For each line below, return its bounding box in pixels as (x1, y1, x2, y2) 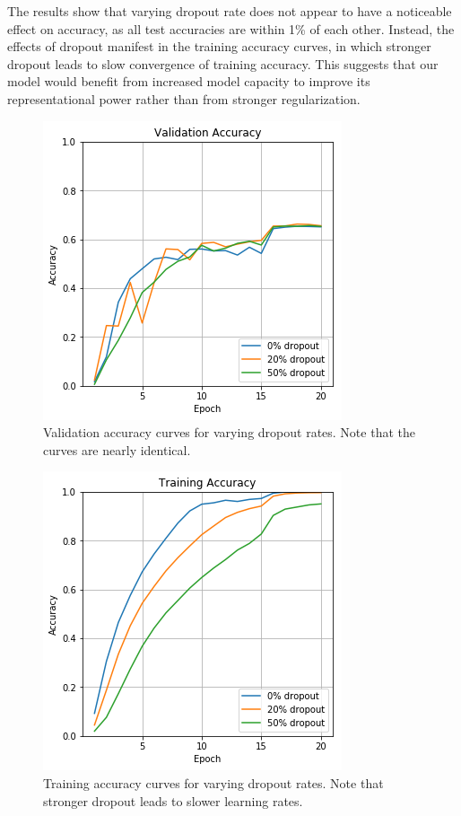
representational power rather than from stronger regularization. (7, 89, 361, 108)
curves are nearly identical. (43, 440, 191, 459)
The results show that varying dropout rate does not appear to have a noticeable (7, 2, 452, 20)
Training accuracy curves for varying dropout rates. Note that (43, 773, 384, 792)
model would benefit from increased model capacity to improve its (7, 72, 370, 91)
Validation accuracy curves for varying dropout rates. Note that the (43, 423, 415, 442)
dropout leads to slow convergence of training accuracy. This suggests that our (7, 54, 439, 73)
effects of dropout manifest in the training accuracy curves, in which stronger (7, 37, 431, 56)
